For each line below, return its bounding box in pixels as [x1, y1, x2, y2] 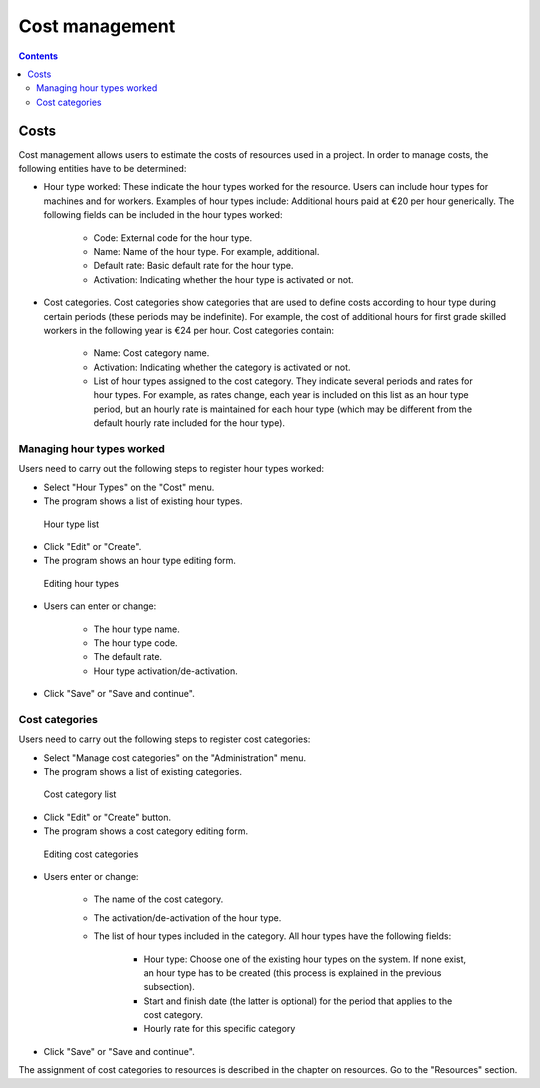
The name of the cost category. [93, 893, 224, 905]
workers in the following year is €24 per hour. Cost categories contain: [43, 324, 335, 336]
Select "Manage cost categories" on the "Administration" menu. [43, 751, 307, 764]
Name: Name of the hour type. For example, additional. [93, 245, 320, 257]
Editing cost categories [43, 848, 139, 860]
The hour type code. [93, 636, 179, 649]
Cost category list [43, 788, 117, 800]
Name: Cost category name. [93, 347, 210, 359]
